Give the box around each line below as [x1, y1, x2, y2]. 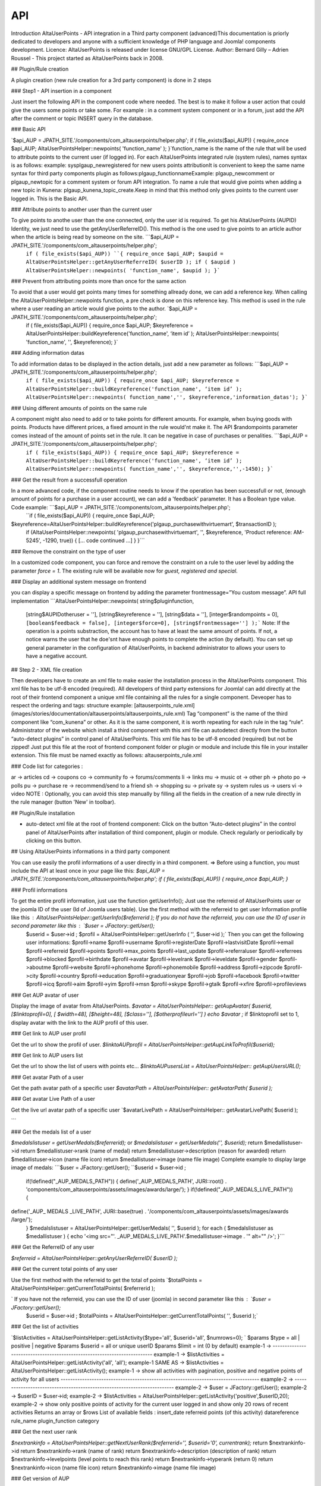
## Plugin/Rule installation [11, 809, 75, 817]
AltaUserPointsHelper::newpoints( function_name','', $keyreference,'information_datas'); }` [26, 394, 309, 401]
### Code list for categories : [11, 763, 83, 770]
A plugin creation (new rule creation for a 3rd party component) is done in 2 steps [11, 76, 212, 83]
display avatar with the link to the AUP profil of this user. [11, 1019, 149, 1026]
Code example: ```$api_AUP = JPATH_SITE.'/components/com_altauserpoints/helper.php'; [11, 503, 231, 511]
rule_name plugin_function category [11, 1417, 99, 1424]
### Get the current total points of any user [11, 1265, 118, 1273]
